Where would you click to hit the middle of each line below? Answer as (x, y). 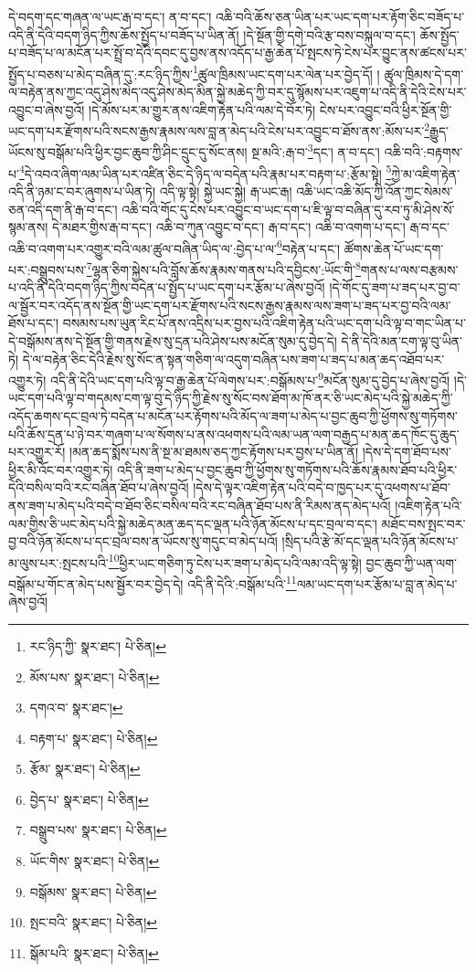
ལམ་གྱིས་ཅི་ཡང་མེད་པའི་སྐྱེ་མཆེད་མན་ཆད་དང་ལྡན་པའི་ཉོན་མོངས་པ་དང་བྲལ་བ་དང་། (193, 523)
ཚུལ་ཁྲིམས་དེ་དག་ (424, 74)
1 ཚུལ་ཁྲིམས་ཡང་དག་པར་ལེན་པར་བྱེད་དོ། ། (286, 72)
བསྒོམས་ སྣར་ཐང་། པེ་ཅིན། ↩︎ (93, 891)
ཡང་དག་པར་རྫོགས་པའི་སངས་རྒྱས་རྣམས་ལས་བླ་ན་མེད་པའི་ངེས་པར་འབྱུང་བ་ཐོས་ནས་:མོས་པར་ (217, 130)
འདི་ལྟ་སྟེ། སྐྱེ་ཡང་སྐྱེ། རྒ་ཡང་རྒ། (226, 190)
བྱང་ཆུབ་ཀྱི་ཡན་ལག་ (411, 562)
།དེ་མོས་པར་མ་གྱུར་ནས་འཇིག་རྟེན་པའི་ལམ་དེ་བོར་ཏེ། (202, 109)
